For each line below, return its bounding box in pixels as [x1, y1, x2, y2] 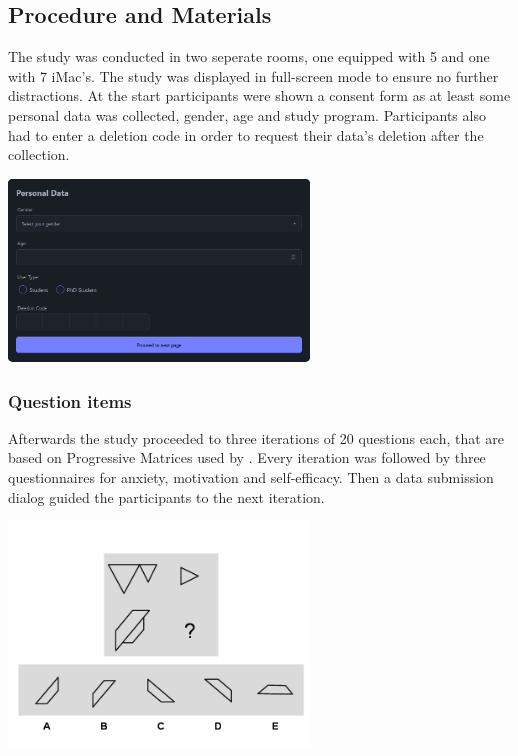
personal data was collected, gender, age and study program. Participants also [8, 104, 486, 125]
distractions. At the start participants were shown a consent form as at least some [8, 85, 511, 106]
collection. [8, 144, 70, 165]
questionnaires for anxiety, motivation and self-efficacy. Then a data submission [8, 467, 494, 488]
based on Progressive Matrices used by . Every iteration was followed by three [8, 447, 486, 468]
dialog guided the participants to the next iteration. [8, 486, 325, 507]
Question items [8, 388, 132, 413]
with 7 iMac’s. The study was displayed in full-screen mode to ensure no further [8, 65, 499, 86]
